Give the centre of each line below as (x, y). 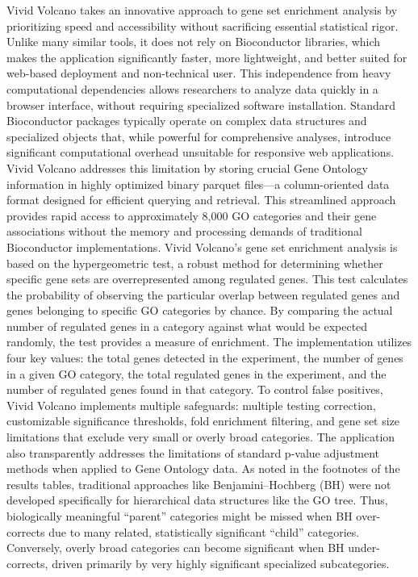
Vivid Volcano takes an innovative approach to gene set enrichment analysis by (202, 10)
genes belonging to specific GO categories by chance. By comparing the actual (200, 310)
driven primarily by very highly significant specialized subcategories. (221, 563)
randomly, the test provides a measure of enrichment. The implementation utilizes (209, 342)
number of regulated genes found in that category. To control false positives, (195, 389)
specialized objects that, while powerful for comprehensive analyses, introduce (199, 136)
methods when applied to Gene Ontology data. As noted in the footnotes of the (203, 468)
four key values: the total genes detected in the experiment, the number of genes (205, 358)
